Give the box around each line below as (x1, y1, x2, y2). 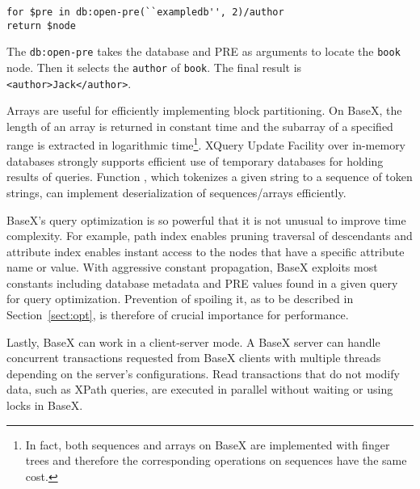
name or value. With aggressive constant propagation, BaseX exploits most (6, 259, 378, 276)
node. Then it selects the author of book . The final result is (6, 58, 302, 75)
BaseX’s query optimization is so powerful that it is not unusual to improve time (6, 211, 406, 228)
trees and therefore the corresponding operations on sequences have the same (25, 452, 407, 469)
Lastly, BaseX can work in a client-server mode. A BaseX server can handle (6, 333, 380, 350)
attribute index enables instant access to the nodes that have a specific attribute (6, 242, 405, 259)
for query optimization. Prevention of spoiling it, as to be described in (6, 290, 354, 307)
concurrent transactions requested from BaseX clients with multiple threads (6, 349, 381, 366)
